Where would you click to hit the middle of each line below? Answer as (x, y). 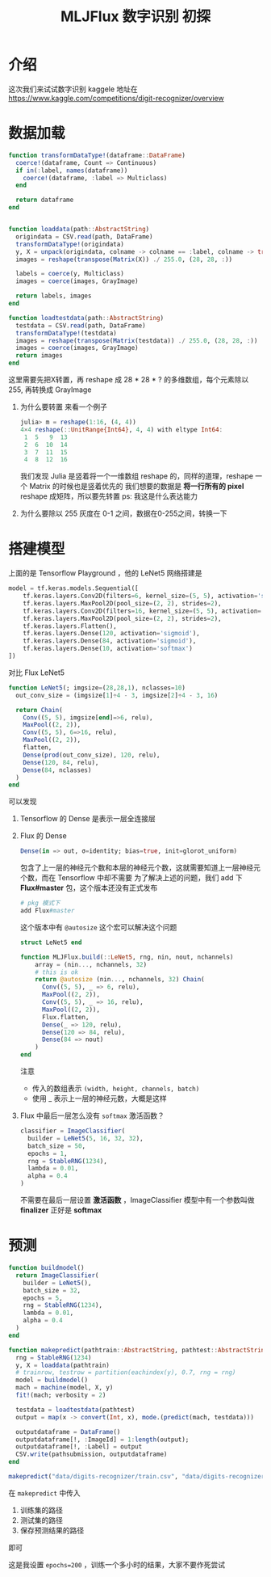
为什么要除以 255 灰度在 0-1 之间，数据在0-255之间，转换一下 (123, 513)
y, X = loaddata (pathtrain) (63, 1365)
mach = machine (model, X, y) (65, 1388)
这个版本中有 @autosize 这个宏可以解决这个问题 (98, 927)
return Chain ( (39, 710)
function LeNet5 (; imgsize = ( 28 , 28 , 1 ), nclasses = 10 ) (97, 688)
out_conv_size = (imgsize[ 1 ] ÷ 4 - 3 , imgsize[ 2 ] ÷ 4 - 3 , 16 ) (117, 695)
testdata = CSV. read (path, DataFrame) (81, 325)
